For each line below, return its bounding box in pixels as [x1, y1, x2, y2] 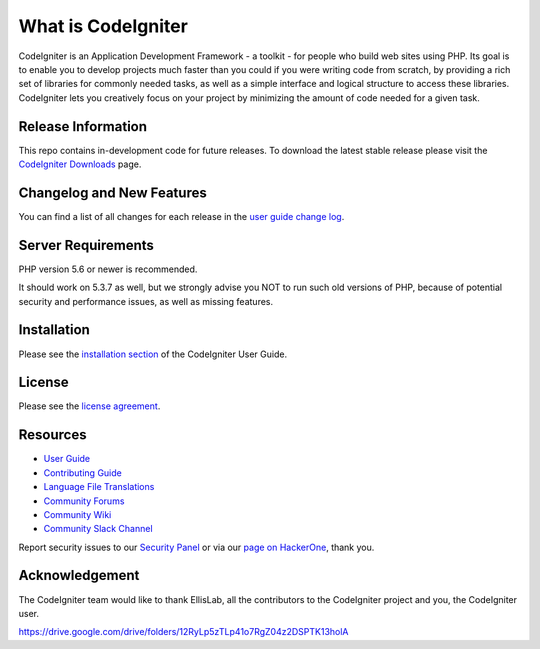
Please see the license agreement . [18, 400, 161, 412]
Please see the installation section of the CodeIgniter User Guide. [18, 348, 288, 360]
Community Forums [43, 495, 125, 507]
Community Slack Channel [43, 523, 154, 535]
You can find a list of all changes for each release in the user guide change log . [18, 210, 345, 222]
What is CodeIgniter [18, 15, 189, 37]
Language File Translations [43, 481, 155, 493]
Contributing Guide [43, 466, 122, 479]
